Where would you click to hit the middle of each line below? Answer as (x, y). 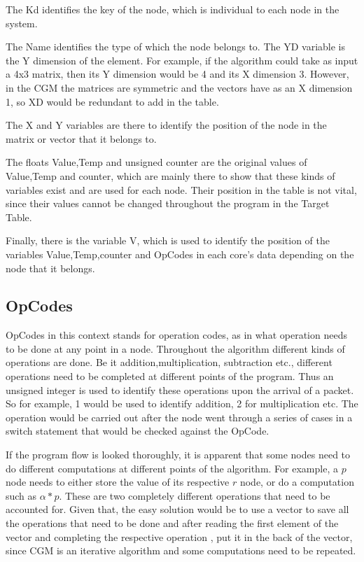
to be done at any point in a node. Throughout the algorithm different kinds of (175, 348)
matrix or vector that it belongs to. (81, 138)
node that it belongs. (50, 268)
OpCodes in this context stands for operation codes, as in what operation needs (176, 335)
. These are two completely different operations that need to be (195, 495)
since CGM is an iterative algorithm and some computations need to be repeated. (181, 550)
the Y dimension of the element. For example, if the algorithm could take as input (182, 60)
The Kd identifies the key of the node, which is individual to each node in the (173, 9)
